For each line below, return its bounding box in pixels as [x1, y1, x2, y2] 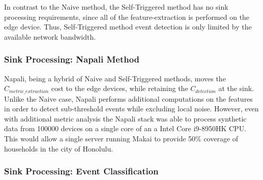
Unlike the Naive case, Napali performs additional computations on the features [4, 93, 253, 104]
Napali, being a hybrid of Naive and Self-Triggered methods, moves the [4, 73, 226, 83]
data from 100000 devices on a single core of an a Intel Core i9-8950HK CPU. [4, 123, 247, 134]
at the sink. [218, 83, 254, 94]
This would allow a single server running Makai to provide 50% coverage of [4, 133, 239, 144]
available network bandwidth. [4, 31, 96, 42]
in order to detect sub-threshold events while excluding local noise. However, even [4, 103, 259, 114]
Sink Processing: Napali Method [4, 53, 140, 66]
